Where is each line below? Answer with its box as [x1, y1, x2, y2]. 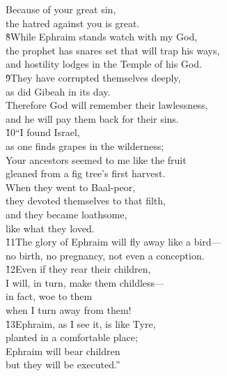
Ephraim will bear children [6, 343, 120, 358]
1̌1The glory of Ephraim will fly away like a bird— [6, 234, 221, 249]
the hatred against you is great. [6, 15, 140, 30]
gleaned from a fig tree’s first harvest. [6, 166, 166, 181]
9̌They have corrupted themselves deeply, [6, 70, 181, 84]
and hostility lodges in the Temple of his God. [6, 57, 202, 71]
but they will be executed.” [6, 357, 120, 372]
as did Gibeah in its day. [6, 84, 111, 98]
